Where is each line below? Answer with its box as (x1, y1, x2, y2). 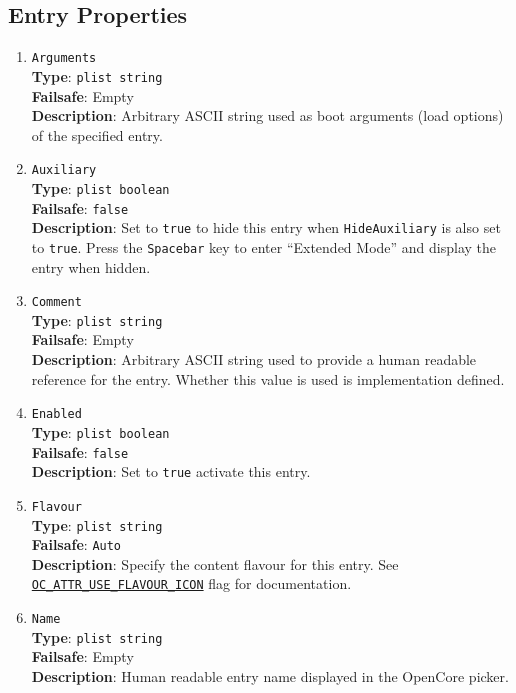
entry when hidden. (31, 256, 151, 277)
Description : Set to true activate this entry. (31, 461, 311, 482)
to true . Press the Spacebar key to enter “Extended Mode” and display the (31, 236, 497, 257)
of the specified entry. (31, 124, 163, 145)
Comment (31, 295, 82, 310)
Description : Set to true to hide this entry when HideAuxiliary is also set (31, 217, 501, 238)
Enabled (31, 407, 82, 422)
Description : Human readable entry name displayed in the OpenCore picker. (31, 666, 509, 687)
